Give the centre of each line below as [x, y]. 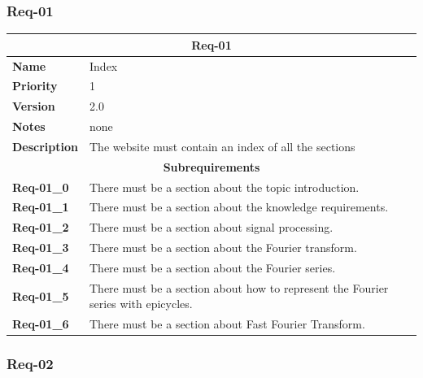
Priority [35, 86]
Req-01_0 [41, 187]
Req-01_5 [41, 295]
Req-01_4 [41, 267]
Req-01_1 [41, 207]
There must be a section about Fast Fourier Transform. [227, 324]
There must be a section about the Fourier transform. [223, 248]
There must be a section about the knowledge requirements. [239, 207]
